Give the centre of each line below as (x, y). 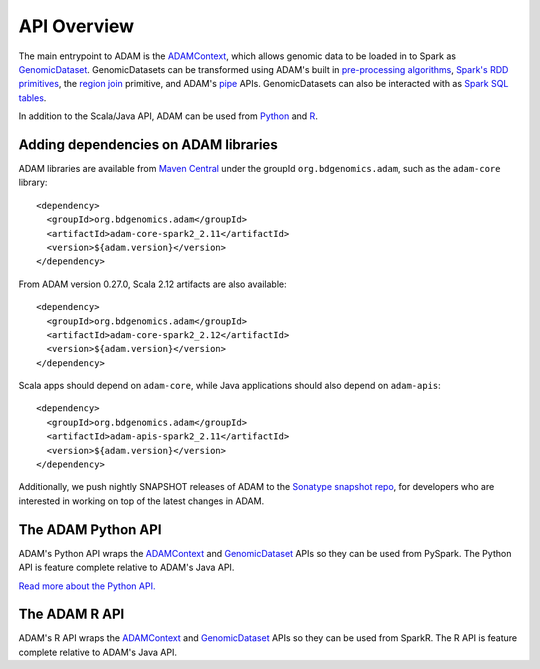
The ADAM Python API (90, 529)
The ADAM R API (71, 614)
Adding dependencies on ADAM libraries (148, 144)
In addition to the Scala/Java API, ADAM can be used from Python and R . (168, 116)
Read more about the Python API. (87, 586)
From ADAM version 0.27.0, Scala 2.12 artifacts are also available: (152, 284)
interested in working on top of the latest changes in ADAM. (141, 501)
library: (33, 182)
